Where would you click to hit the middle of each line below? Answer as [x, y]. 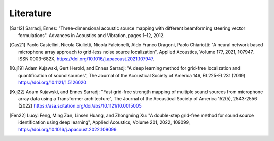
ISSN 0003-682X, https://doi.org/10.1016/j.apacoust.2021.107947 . [87, 59]
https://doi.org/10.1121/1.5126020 [52, 82]
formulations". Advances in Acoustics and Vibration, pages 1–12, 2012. [92, 35]
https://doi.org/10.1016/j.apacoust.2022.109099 [67, 129]
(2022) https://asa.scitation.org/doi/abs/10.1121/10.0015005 [80, 106]
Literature [30, 13]
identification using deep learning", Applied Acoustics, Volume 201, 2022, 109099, [104, 122]
